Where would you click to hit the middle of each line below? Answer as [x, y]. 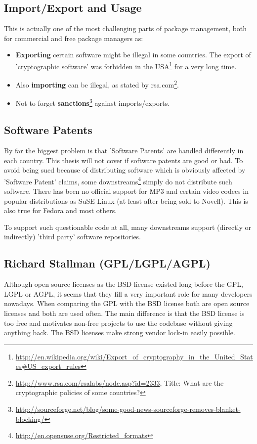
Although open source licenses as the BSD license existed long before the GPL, [124, 284]
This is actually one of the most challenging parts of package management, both [126, 28]
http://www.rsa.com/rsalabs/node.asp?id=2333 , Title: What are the [120, 382]
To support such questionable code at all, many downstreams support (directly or [128, 227]
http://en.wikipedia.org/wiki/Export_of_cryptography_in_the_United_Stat [134, 356]
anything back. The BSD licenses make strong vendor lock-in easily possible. [120, 333]
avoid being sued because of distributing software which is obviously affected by [125, 170]
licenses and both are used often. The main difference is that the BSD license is [124, 313]
